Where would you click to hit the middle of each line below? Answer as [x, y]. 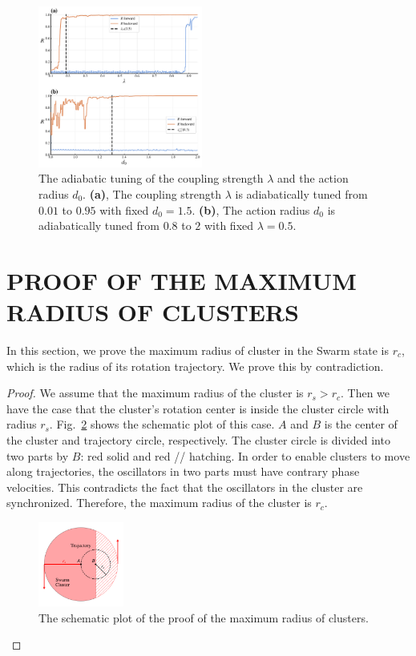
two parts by [38, 455]
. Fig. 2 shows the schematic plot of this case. [162, 424]
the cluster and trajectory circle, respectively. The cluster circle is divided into [198, 439]
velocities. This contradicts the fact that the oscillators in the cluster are [185, 487]
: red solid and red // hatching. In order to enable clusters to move [245, 455]
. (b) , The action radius [251, 209]
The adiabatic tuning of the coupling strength [151, 178]
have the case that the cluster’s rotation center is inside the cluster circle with [198, 408]
